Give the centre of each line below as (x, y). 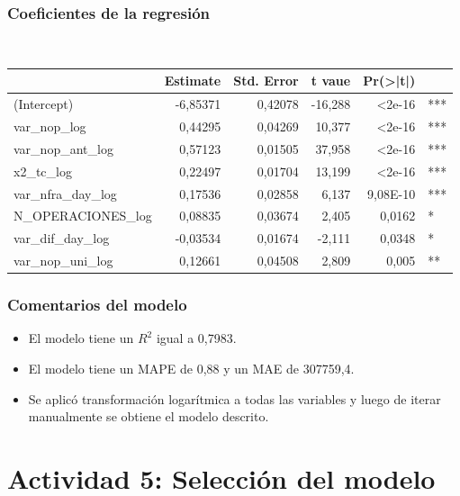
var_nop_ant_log (63, 148)
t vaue (331, 81)
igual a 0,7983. (196, 338)
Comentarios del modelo (97, 305)
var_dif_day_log (62, 238)
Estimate (193, 81)
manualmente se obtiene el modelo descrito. (149, 416)
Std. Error (266, 81)
